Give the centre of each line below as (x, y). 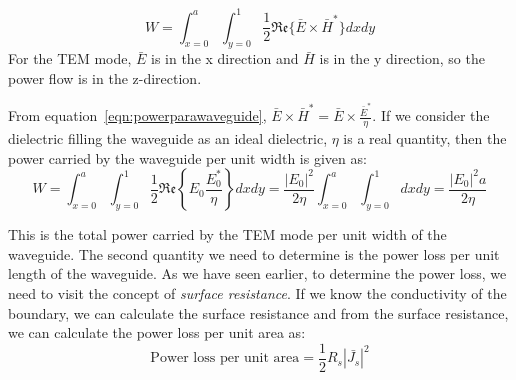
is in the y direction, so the (402, 58)
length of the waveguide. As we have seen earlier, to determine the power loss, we (257, 273)
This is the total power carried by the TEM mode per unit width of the (227, 234)
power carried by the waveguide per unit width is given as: (187, 157)
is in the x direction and (225, 58)
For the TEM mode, (70, 58)
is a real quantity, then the (425, 137)
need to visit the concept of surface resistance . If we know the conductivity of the (257, 292)
